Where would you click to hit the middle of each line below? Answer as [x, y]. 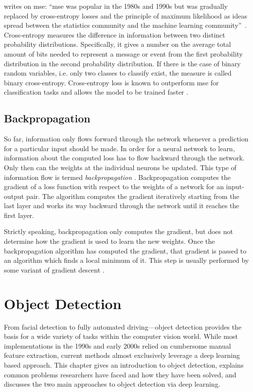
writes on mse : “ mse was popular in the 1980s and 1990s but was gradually [116, 6]
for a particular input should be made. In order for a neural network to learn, [119, 148]
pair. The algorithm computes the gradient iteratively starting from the [133, 196]
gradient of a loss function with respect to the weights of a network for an [114, 186]
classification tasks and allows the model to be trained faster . [96, 92]
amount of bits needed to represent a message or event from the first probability [123, 53]
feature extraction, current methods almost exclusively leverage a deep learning [122, 355]
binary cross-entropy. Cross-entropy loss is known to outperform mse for [111, 82]
